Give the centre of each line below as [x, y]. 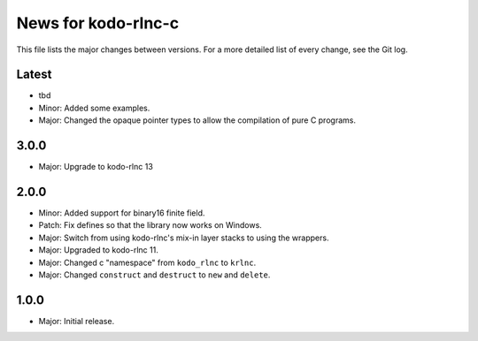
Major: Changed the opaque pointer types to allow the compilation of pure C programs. [197, 120]
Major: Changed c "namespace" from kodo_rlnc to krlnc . [147, 262]
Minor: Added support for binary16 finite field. [122, 213]
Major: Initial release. [77, 321]
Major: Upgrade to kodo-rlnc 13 [96, 167]
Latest [34, 75]
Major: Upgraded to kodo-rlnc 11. [98, 250]
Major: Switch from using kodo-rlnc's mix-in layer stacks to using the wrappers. [184, 238]
